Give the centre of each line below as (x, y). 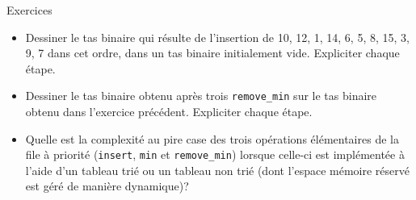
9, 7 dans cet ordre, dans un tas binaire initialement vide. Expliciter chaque (212, 53)
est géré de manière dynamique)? (107, 186)
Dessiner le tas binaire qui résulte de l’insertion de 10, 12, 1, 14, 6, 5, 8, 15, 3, (217, 37)
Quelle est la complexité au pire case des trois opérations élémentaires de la (212, 138)
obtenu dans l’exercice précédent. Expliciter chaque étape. (169, 112)
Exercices (29, 10)
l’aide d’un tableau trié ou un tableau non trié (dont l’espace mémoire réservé (217, 170)
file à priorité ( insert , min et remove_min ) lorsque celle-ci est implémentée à (215, 154)
